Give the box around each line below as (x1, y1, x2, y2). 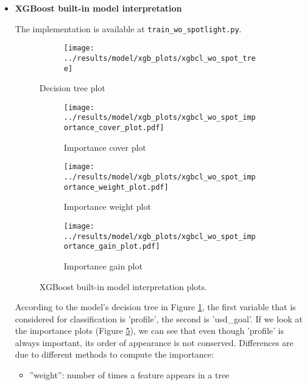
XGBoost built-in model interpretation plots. (39, 280, 207, 293)
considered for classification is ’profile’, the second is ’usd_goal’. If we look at (15, 312, 303, 325)
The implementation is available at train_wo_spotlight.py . (15, 22, 242, 35)
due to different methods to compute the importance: (15, 348, 214, 361)
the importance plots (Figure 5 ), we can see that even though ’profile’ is (15, 324, 284, 337)
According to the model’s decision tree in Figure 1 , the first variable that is (15, 300, 296, 313)
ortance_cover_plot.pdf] (63, 123, 164, 133)
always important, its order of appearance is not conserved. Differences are (15, 336, 294, 349)
